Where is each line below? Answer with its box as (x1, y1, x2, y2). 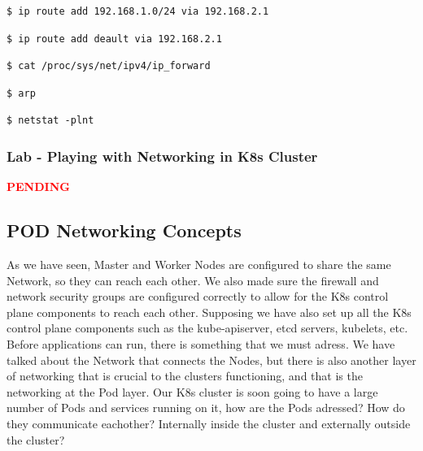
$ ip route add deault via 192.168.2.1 (7, 33, 222, 45)
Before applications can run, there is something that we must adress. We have (7, 335, 395, 352)
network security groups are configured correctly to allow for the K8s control (7, 288, 389, 305)
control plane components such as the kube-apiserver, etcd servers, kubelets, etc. (7, 319, 408, 336)
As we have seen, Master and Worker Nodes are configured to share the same (7, 255, 391, 272)
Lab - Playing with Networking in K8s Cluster (7, 145, 318, 166)
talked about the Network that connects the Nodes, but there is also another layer (7, 351, 416, 368)
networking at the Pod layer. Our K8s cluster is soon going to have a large (7, 383, 378, 400)
